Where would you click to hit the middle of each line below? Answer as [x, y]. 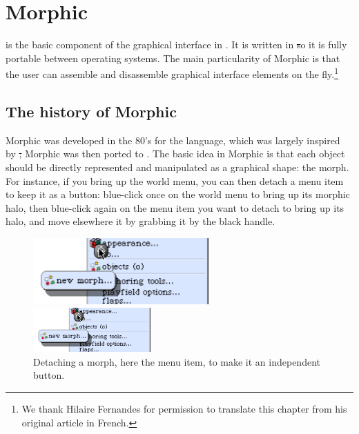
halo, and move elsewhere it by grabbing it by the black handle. [140, 221]
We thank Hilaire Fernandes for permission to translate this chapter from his [184, 409]
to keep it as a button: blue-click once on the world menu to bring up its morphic [178, 194]
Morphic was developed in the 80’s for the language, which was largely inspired [173, 140]
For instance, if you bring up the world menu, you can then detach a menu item [175, 180]
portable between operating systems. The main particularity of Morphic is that [173, 58]
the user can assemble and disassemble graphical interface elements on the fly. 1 [172, 73]
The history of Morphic [91, 111]
